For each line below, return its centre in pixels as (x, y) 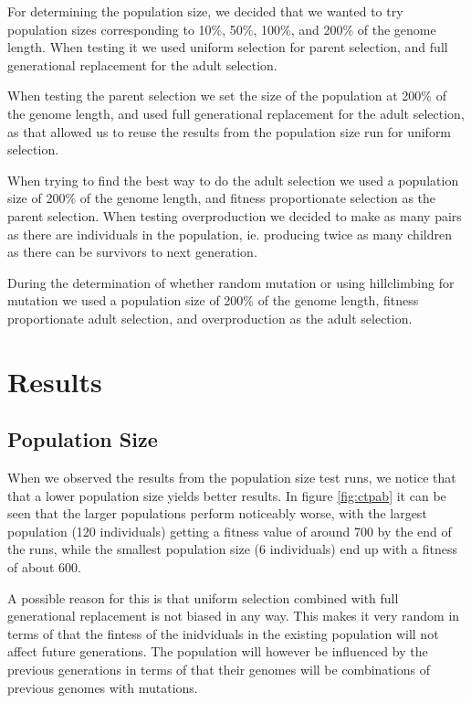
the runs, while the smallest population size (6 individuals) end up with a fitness (232, 549)
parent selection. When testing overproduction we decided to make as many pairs (235, 215)
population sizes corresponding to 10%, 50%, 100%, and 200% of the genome (222, 29)
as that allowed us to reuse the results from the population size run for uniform (230, 131)
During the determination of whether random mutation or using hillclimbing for (231, 282)
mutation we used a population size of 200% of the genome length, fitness (213, 300)
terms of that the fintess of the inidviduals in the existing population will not (223, 633)
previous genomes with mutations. (103, 687)
